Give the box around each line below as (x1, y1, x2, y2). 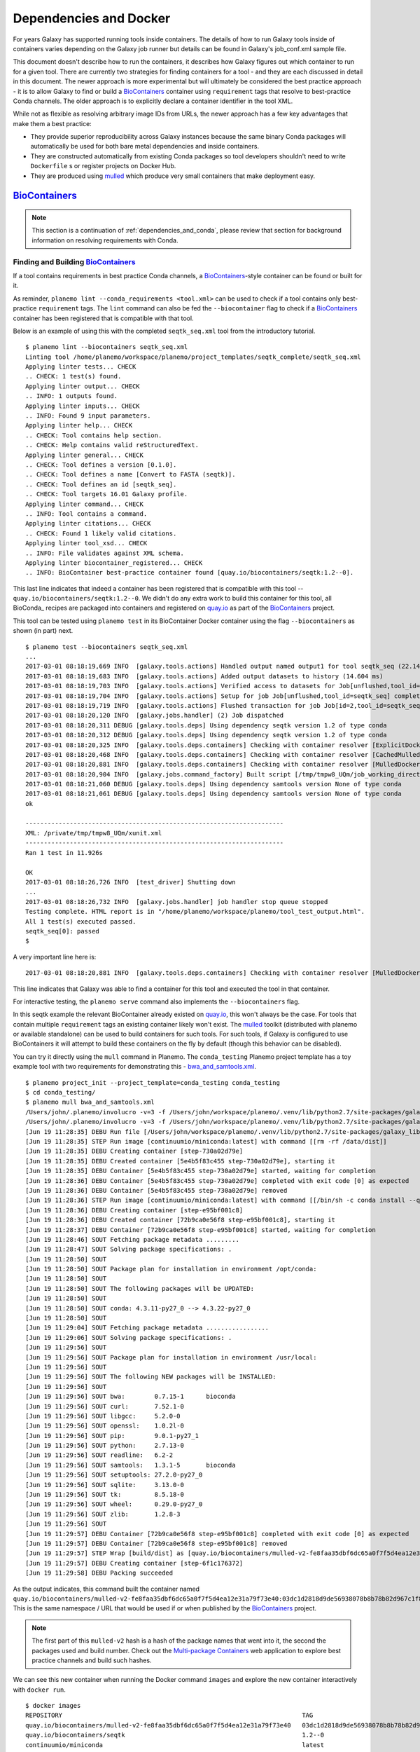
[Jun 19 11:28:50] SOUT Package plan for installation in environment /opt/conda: (25, 1265, 317, 1273)
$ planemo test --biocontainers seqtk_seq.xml (25, 643, 188, 651)
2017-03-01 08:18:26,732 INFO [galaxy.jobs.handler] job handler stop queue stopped (25, 898, 328, 905)
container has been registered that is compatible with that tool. (13, 314, 194, 322)
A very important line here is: (13, 952, 97, 961)
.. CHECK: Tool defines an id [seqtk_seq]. (25, 480, 177, 488)
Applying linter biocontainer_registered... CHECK (25, 559, 203, 567)
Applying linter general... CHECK (25, 451, 143, 459)
